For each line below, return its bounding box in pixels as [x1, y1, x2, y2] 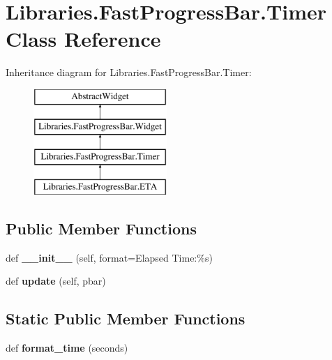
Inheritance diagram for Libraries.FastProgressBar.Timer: [6, 65, 252, 80]
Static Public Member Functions [6, 308, 246, 329]
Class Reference [6, 24, 161, 53]
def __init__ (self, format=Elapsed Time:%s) [6, 250, 213, 264]
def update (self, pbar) [6, 273, 106, 288]
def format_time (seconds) [6, 340, 128, 355]
